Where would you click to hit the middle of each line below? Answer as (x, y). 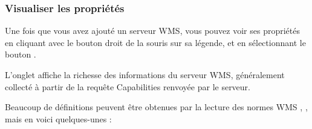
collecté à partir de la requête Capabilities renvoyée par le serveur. (128, 86)
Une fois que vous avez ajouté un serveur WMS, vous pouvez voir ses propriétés (152, 31)
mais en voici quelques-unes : (58, 118)
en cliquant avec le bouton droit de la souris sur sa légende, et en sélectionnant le (155, 42)
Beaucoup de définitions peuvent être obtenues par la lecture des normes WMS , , (156, 107)
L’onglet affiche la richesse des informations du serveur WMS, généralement (145, 74)
